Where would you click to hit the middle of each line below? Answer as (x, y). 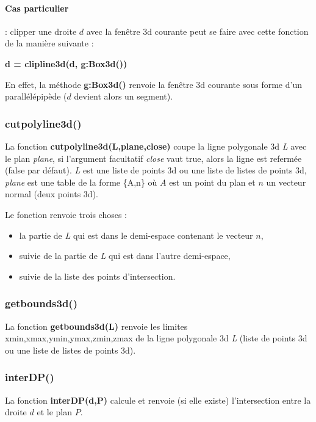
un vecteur (286, 182)
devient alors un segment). (124, 96)
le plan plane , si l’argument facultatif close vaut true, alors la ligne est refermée (153, 158)
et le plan (54, 412)
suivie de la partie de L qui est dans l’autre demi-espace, (125, 256)
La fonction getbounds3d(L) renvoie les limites (96, 326)
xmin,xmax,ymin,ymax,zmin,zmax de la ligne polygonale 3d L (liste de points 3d (156, 338)
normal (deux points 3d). (52, 194)
